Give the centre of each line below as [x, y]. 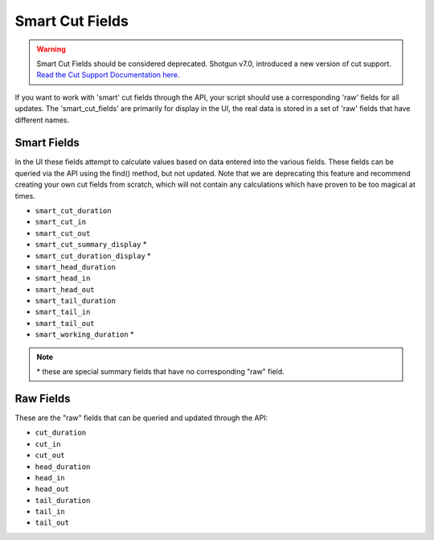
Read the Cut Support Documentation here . [108, 75]
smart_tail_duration [76, 301]
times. [25, 196]
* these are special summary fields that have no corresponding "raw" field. [160, 372]
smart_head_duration [76, 267]
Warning [51, 49]
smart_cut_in [61, 222]
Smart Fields [47, 143]
